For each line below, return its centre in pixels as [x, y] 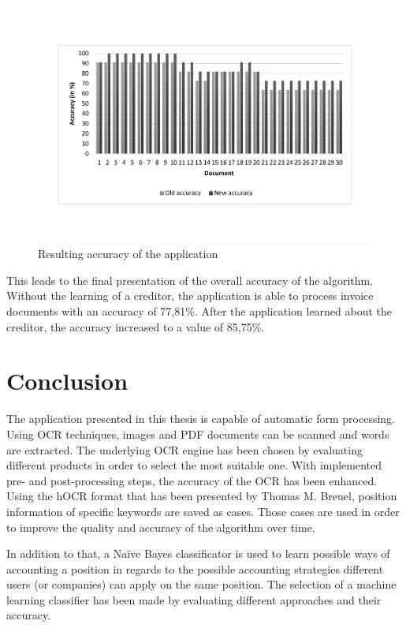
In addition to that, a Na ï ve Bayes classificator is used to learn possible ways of [198, 553]
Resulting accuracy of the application [128, 254]
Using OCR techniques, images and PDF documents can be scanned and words [198, 434]
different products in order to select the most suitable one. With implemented [194, 465]
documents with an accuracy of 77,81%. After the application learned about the [199, 311]
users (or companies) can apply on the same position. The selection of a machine [201, 584]
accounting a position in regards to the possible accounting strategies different [195, 568]
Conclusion [67, 381]
